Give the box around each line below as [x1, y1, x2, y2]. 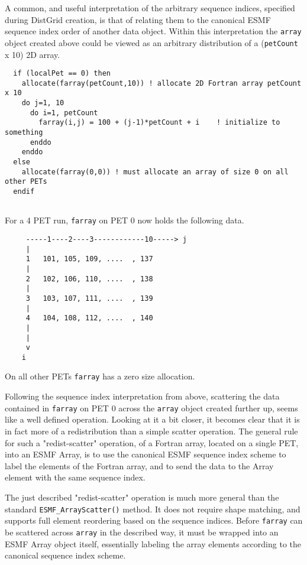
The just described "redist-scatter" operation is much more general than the [5, 491, 279, 503]
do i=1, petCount [30, 108, 98, 117]
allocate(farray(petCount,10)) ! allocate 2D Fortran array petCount [21, 79, 302, 87]
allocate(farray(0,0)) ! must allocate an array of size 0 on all [21, 167, 289, 176]
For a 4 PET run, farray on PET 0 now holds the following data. [5, 214, 244, 226]
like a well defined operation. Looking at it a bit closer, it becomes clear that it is [5, 413, 300, 426]
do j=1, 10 [21, 99, 64, 108]
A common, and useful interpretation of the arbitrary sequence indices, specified [5, 2, 295, 14]
